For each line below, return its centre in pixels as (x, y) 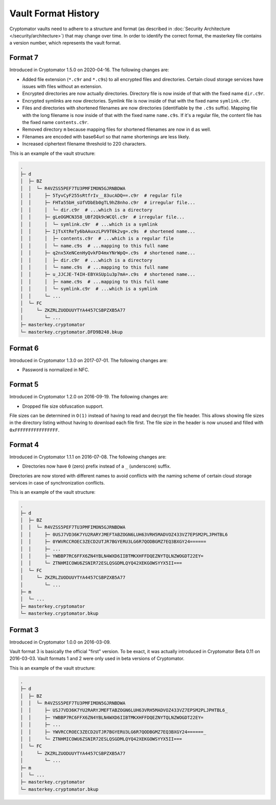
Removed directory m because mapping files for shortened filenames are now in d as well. (117, 129)
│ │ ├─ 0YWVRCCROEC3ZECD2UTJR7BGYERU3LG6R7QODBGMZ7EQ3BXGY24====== (113, 542)
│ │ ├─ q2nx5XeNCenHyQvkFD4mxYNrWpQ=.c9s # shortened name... (108, 253)
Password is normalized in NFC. (56, 370)
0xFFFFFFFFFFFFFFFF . (34, 430)
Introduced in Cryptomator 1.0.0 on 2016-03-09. (60, 642)
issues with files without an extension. (62, 87)
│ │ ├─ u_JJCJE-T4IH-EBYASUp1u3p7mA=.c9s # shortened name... (108, 275)
